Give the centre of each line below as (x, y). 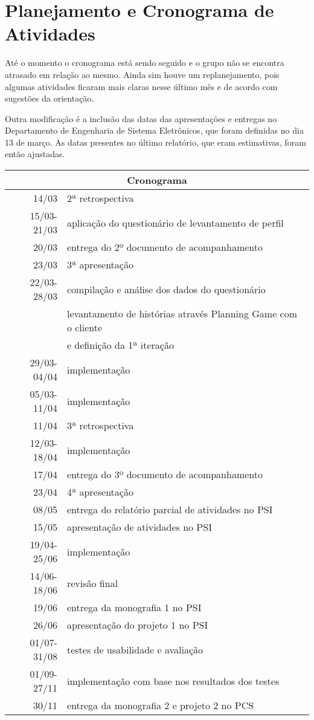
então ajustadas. (35, 154)
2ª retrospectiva (100, 198)
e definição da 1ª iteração (120, 345)
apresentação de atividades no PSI (139, 527)
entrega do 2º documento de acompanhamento (165, 247)
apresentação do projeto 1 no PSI (137, 625)
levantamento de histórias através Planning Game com (182, 314)
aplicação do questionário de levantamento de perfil (175, 222)
